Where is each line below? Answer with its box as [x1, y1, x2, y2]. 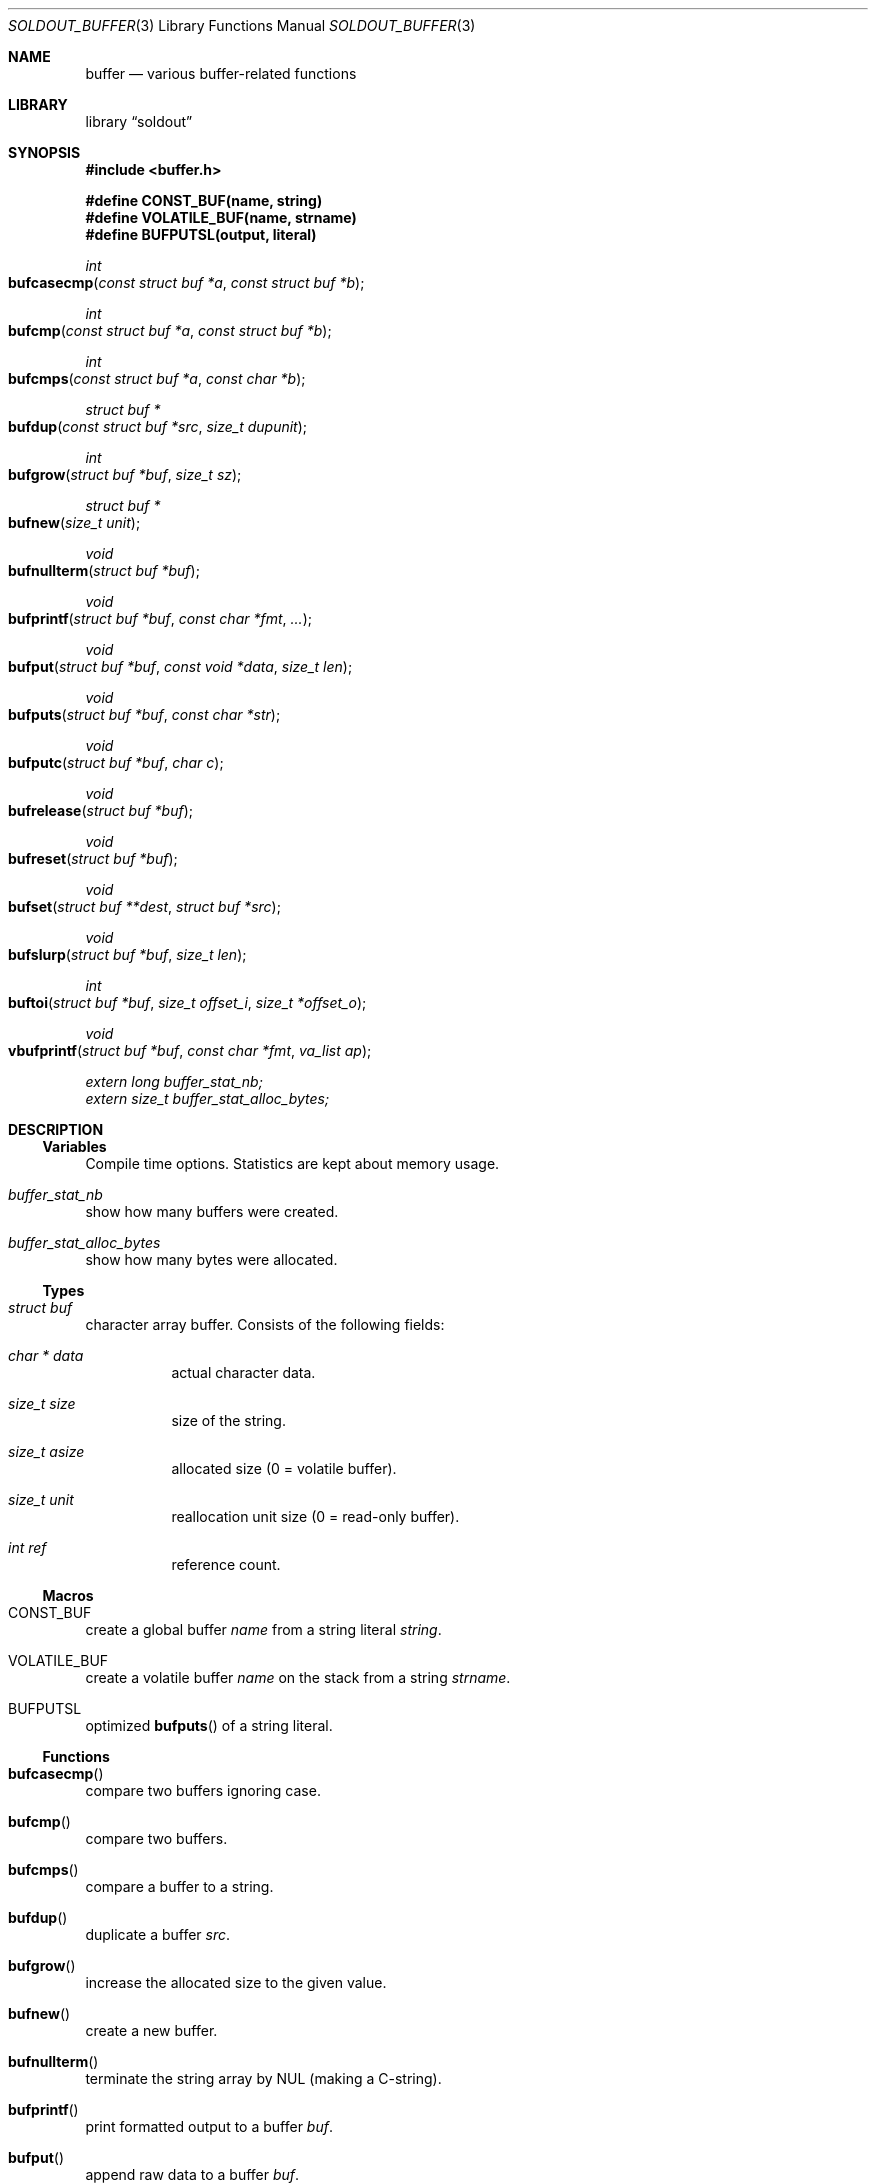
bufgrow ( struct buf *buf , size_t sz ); [8, 466, 242, 483]
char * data [8, 1347, 84, 1364]
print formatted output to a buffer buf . [85, 2118, 333, 2135]
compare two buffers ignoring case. [85, 1782, 321, 1799]
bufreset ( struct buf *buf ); [8, 850, 178, 867]
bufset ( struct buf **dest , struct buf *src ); [8, 898, 281, 915]
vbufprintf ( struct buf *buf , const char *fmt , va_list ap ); [8, 1042, 372, 1059]
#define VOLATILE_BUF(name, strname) [85, 209, 357, 226]
